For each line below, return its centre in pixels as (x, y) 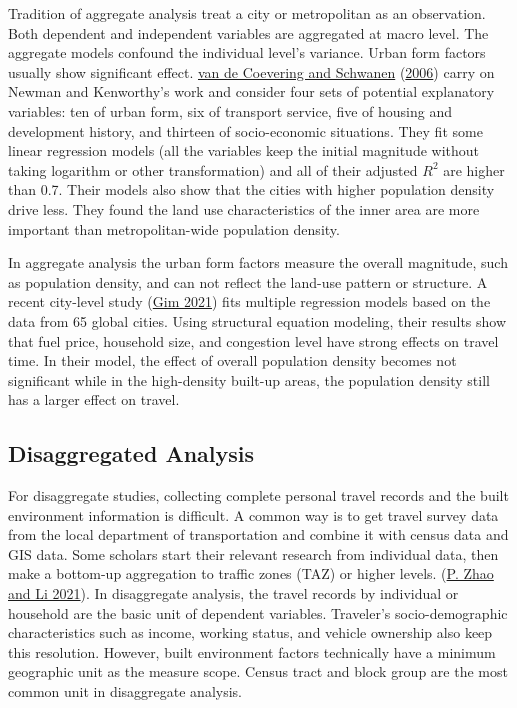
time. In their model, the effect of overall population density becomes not (232, 360)
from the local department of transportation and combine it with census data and (258, 534)
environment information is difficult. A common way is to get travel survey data (253, 514)
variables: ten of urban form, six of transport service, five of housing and (230, 110)
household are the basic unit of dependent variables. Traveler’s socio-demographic (258, 612)
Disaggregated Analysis (131, 453)
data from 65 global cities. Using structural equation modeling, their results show (257, 320)
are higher (474, 169)
